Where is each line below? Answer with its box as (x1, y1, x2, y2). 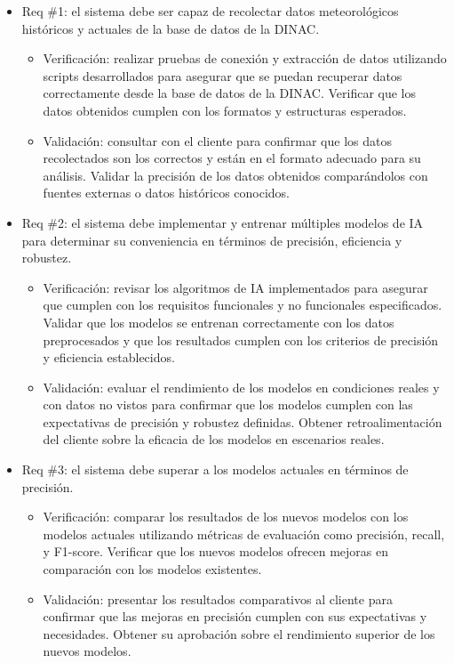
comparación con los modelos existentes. (43, 560, 262, 578)
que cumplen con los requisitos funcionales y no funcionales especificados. (43, 295, 442, 314)
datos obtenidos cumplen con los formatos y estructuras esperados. (43, 101, 407, 119)
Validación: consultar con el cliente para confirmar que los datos (43, 131, 392, 150)
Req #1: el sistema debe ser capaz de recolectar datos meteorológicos (21, 2, 399, 20)
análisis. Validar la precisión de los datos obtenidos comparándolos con (43, 166, 428, 184)
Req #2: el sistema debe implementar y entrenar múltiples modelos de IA (21, 213, 424, 231)
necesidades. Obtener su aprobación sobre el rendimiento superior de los (43, 624, 435, 643)
